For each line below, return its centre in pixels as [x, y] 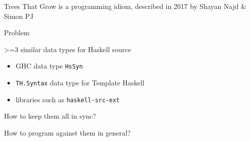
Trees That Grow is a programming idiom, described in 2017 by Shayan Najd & [125, 6]
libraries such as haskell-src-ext [68, 99]
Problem [17, 33]
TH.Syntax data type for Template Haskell [80, 83]
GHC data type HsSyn [49, 66]
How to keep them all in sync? [50, 116]
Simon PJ [19, 16]
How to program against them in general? [67, 132]
